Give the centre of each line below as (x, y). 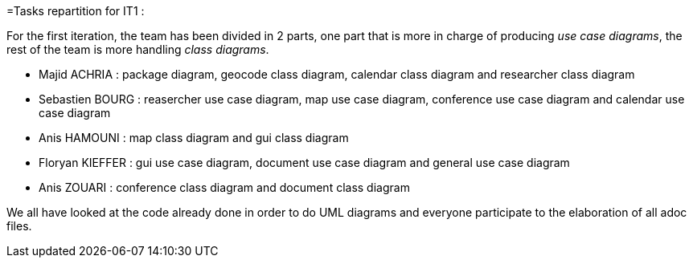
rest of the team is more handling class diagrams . (138, 49)
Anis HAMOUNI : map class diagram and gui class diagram (194, 138)
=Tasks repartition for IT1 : (76, 11)
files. (19, 226)
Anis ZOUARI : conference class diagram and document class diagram (224, 187)
